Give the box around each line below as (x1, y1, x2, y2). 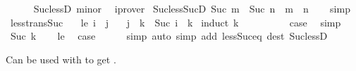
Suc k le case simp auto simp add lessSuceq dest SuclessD (10, 29, 328, 43)
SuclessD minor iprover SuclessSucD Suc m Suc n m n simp (33, 1, 350, 15)
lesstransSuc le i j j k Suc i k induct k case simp (10, 15, 341, 29)
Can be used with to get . (6, 52, 116, 66)
